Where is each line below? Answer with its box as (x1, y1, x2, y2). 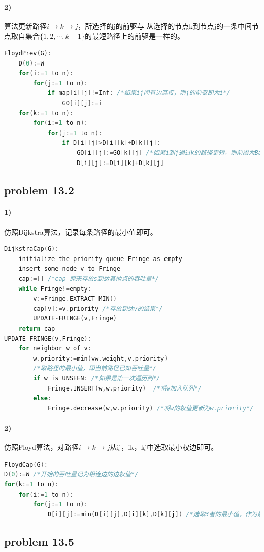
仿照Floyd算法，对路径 (4, 442, 79, 452)
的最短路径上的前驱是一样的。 (85, 30, 184, 41)
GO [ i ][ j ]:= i (62, 99, 103, 107)
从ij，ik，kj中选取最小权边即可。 (110, 442, 218, 452)
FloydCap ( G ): (4, 461, 48, 468)
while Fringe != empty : (18, 285, 91, 293)
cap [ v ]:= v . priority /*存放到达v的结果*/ (33, 305, 163, 312)
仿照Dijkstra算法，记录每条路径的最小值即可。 (4, 226, 157, 237)
